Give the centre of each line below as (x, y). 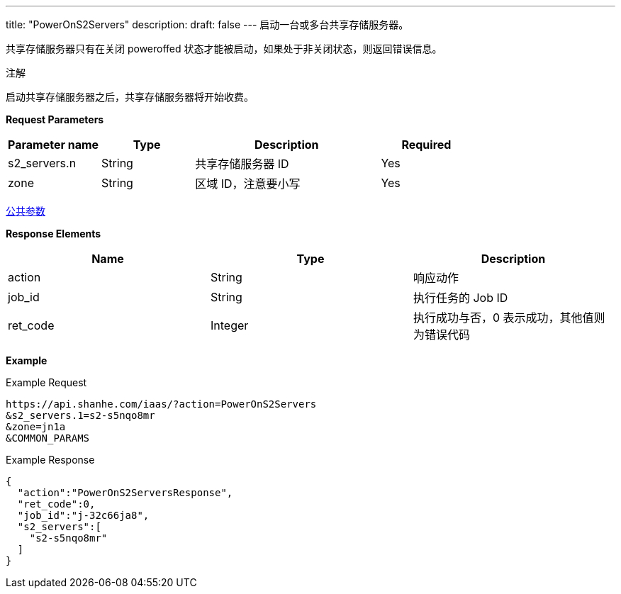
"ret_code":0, (56, 504)
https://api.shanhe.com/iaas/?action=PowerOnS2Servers (161, 404)
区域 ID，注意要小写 (248, 184)
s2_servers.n (42, 163)
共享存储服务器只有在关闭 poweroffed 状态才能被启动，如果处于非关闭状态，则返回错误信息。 (224, 49)
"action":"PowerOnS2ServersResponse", (125, 493)
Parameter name (54, 145)
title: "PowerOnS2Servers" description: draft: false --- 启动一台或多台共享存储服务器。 (207, 24)
